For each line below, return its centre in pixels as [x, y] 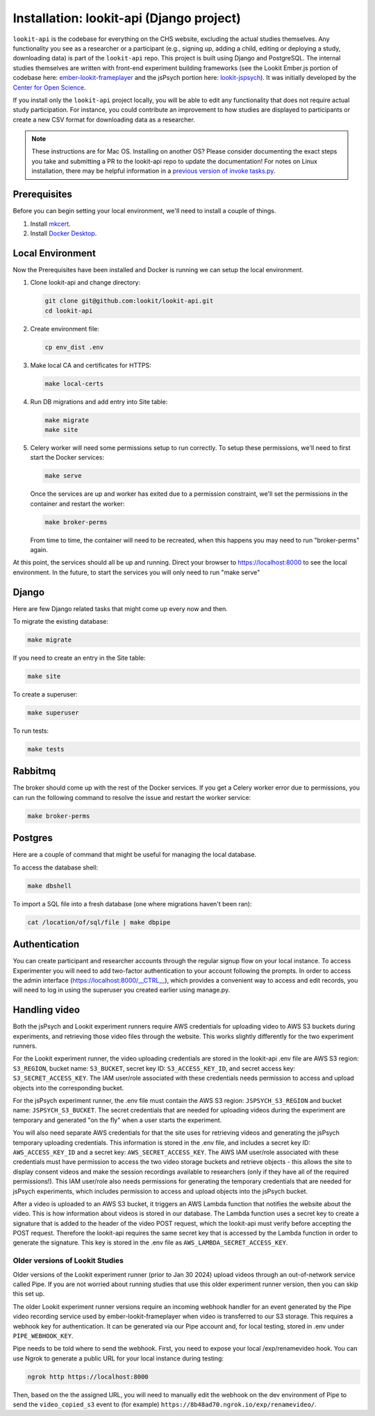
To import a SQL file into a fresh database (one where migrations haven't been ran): [132, 903]
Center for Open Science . [49, 88]
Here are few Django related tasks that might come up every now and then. [120, 608]
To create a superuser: [45, 694]
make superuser [53, 713]
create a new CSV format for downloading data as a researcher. [104, 119]
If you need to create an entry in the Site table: [79, 658]
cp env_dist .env [74, 347]
